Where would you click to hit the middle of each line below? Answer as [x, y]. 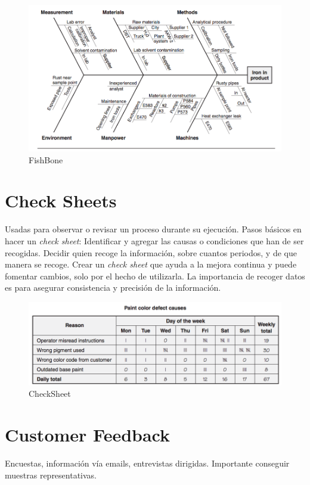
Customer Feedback [88, 435]
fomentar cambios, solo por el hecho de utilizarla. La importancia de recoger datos [155, 276]
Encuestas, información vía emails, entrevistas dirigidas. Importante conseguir [147, 463]
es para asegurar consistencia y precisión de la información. [113, 287]
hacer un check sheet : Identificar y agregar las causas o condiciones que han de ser [154, 240]
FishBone [46, 159]
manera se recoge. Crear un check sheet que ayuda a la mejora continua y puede [151, 264]
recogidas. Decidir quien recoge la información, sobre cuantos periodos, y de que [151, 252]
